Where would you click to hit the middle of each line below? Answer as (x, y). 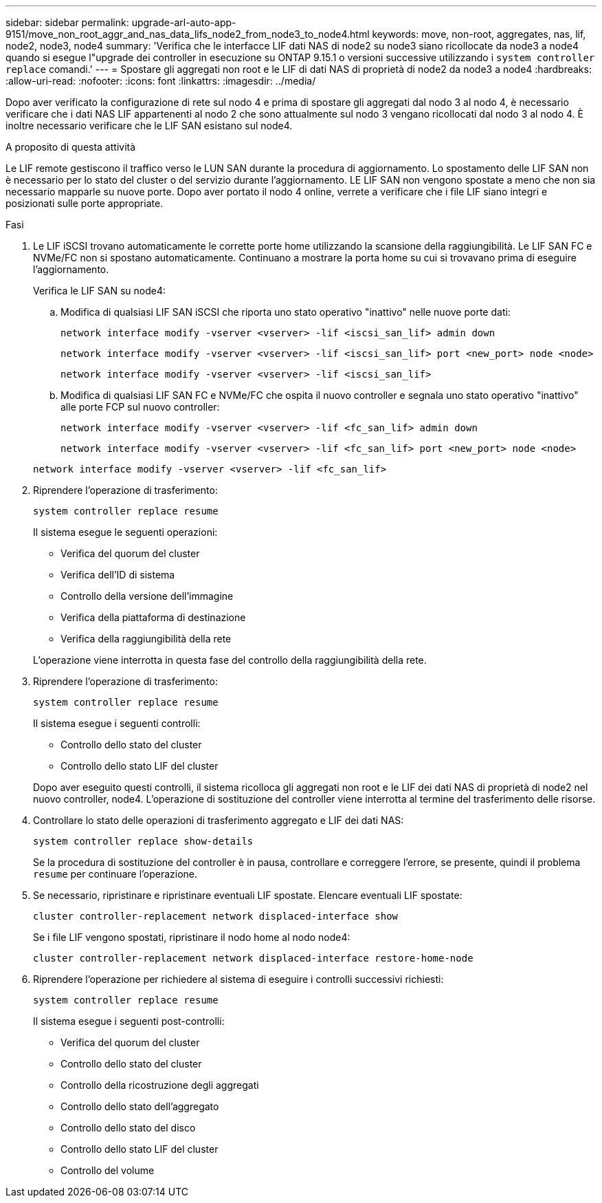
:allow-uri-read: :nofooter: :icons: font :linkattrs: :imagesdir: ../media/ (161, 81)
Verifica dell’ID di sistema (118, 575)
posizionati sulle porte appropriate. (85, 203)
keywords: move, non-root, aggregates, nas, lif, (479, 34)
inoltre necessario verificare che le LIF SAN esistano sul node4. (149, 126)
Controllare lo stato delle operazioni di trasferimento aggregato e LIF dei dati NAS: (219, 820)
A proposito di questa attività (71, 147)
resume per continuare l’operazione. (115, 874)
